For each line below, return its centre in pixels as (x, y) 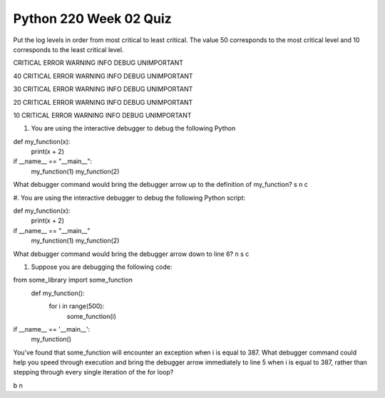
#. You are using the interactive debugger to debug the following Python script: (129, 198)
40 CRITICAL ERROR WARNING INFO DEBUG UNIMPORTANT (103, 76)
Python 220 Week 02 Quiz (93, 19)
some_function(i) (92, 316)
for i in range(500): (77, 306)
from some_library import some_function (73, 280)
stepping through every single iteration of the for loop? (93, 372)
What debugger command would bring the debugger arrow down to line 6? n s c (131, 254)
